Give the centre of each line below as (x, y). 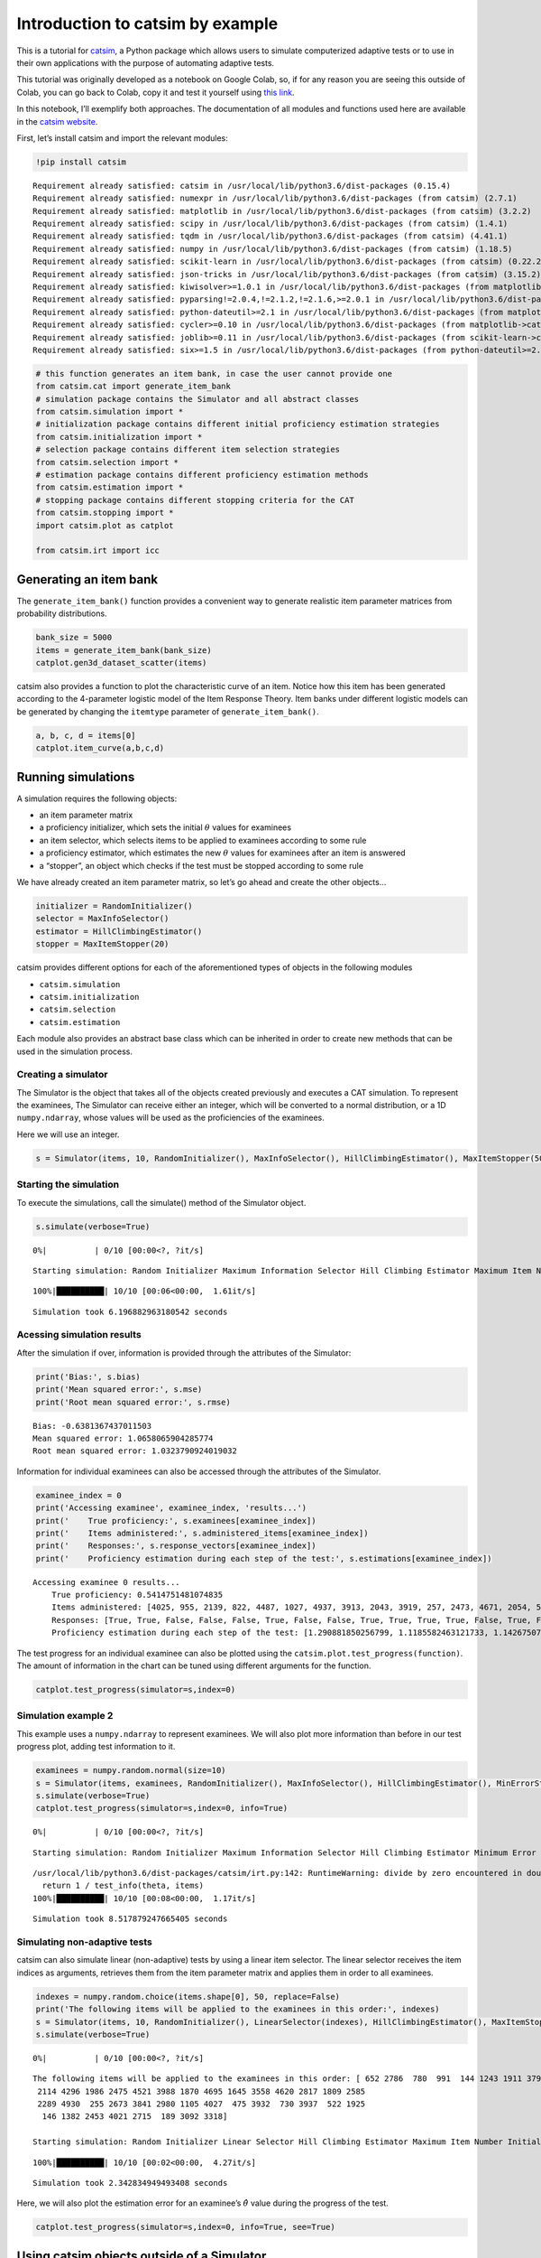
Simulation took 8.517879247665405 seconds (130, 1919)
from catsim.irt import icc (97, 551)
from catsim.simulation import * (110, 412)
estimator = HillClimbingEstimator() (119, 931)
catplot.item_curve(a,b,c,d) (100, 748)
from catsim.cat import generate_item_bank (133, 387)
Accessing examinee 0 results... (106, 1582)
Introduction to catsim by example (147, 23)
